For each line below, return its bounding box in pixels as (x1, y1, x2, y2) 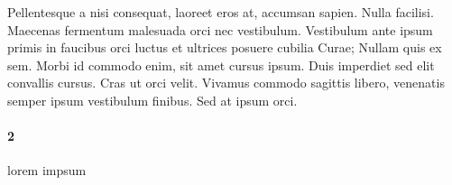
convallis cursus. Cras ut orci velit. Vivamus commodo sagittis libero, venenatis (7, 73, 445, 92)
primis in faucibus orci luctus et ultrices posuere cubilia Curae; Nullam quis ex (7, 38, 442, 57)
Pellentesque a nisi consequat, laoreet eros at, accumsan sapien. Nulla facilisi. (7, 3, 434, 21)
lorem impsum (7, 161, 87, 180)
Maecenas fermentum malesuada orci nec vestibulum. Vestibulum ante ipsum (7, 20, 433, 39)
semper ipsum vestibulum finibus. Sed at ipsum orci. (7, 90, 298, 109)
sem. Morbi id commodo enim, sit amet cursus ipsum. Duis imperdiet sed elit (7, 55, 435, 74)
